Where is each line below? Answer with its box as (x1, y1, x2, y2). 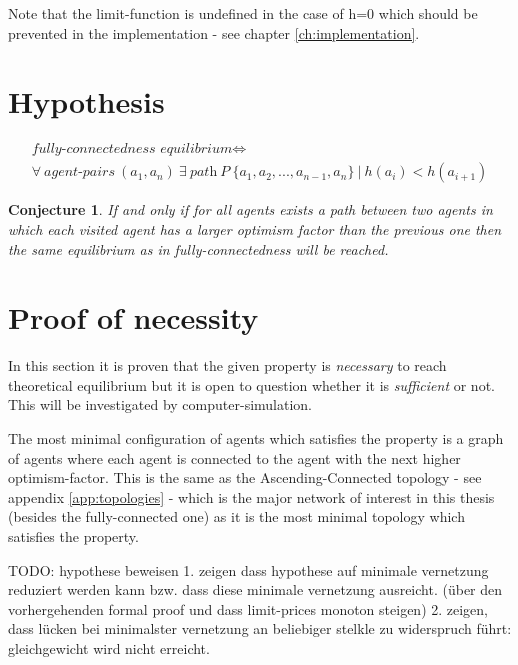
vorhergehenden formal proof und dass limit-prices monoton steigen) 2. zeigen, (8, 598, 489, 619)
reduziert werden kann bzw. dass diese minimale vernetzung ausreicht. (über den (8, 579, 503, 600)
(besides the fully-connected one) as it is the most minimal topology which (8, 506, 465, 527)
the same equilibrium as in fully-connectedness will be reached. (8, 238, 389, 259)
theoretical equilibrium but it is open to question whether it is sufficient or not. (8, 374, 495, 395)
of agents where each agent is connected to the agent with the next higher (8, 447, 461, 468)
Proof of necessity (8, 297, 259, 338)
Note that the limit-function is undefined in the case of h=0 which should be (8, 3, 478, 23)
